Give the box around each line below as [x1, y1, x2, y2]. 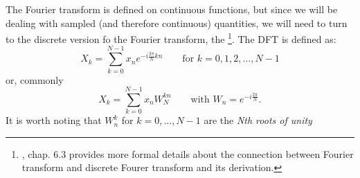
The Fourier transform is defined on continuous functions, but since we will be [6, 2, 338, 16]
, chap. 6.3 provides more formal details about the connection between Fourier [21, 146, 354, 161]
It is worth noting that [6, 113, 102, 127]
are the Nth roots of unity [204, 113, 312, 127]
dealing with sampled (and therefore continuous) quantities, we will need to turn [6, 15, 348, 30]
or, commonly [6, 72, 64, 87]
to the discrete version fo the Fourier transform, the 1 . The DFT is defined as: [6, 30, 336, 46]
